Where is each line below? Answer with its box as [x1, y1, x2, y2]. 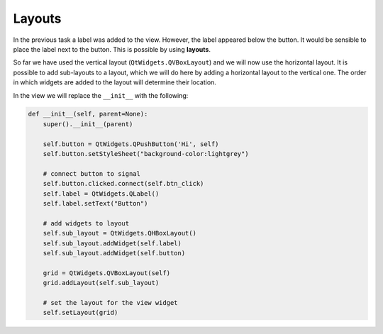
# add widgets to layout [43, 219, 130, 227]
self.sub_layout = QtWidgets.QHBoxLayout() [43, 229, 196, 238]
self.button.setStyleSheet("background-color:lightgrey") [43, 150, 249, 158]
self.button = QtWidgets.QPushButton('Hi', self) [43, 140, 219, 148]
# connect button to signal [43, 169, 141, 177]
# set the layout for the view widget [43, 299, 178, 306]
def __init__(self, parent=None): [28, 110, 148, 118]
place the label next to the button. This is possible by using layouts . [13, 45, 211, 53]
